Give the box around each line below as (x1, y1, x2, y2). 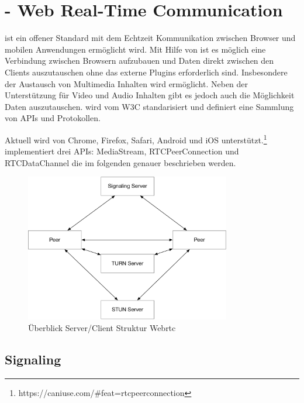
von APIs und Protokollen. (5, 112, 101, 124)
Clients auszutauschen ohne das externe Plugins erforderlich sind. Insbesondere (5, 66, 288, 78)
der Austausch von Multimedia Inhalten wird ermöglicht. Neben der (5, 77, 248, 89)
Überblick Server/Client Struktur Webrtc (28, 322, 176, 334)
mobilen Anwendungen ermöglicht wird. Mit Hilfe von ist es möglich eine (5, 43, 266, 55)
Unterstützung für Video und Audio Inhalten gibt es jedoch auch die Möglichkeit (5, 89, 295, 101)
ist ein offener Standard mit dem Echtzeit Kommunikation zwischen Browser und (5, 32, 296, 44)
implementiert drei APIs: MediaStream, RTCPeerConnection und (5, 145, 239, 157)
